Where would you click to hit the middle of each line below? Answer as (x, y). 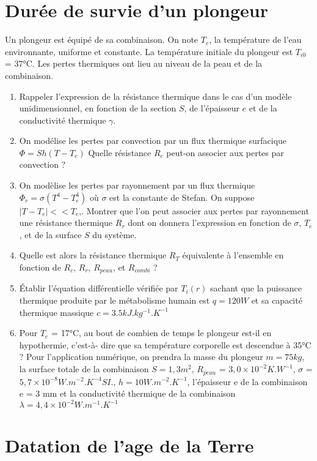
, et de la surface (50, 234)
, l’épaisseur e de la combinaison (247, 381)
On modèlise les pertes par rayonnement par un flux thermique (137, 185)
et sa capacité (277, 300)
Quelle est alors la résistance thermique (93, 255)
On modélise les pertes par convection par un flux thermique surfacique (153, 141)
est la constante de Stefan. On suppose (182, 197)
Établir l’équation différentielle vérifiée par (99, 288)
